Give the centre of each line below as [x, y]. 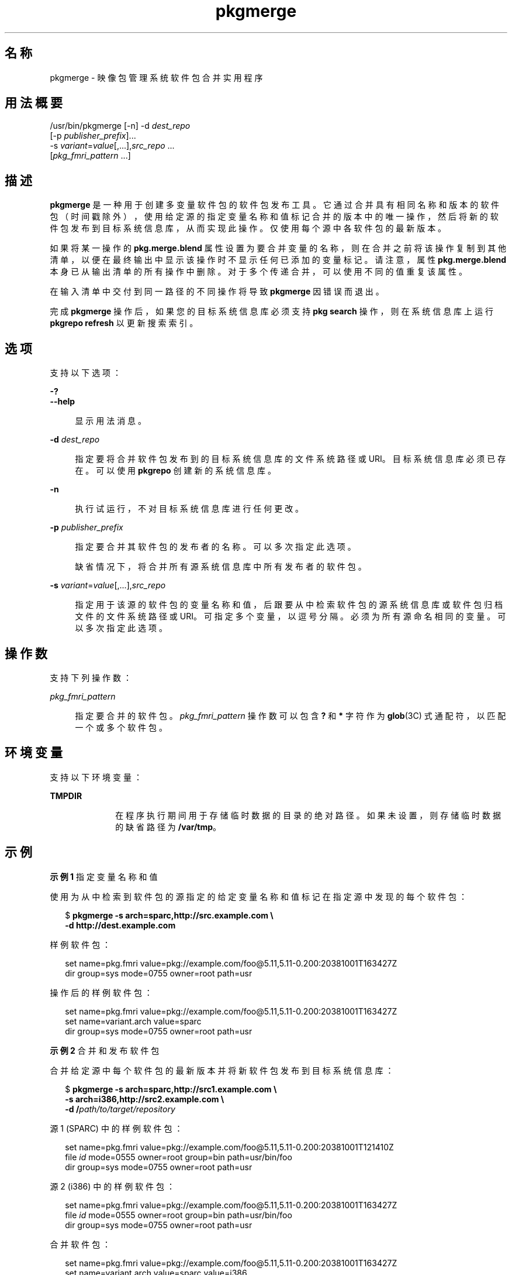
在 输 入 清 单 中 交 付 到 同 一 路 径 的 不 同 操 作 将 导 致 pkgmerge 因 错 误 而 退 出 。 [217, 292]
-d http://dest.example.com [120, 925]
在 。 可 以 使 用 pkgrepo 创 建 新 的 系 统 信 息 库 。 [175, 471]
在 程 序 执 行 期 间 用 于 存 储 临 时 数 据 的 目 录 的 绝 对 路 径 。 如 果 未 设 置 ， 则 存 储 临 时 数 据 [308, 815]
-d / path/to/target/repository [120, 1109]
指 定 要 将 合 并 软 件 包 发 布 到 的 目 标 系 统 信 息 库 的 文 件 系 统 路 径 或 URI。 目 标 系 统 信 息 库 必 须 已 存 [290, 459]
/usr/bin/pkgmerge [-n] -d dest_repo [120, 126]
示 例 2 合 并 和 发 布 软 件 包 [105, 1050]
